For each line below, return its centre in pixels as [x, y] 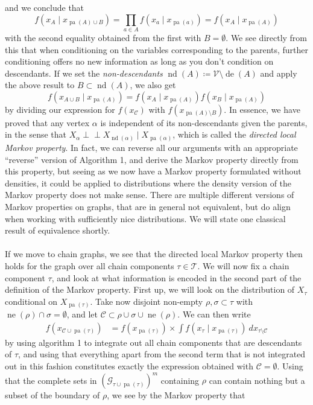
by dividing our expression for [60, 109]
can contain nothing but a [257, 380]
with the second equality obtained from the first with [103, 37]
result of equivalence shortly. [58, 230]
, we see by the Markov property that [176, 395]
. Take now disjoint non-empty [147, 301]
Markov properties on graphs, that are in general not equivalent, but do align [148, 206]
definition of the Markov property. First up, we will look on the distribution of [150, 289]
